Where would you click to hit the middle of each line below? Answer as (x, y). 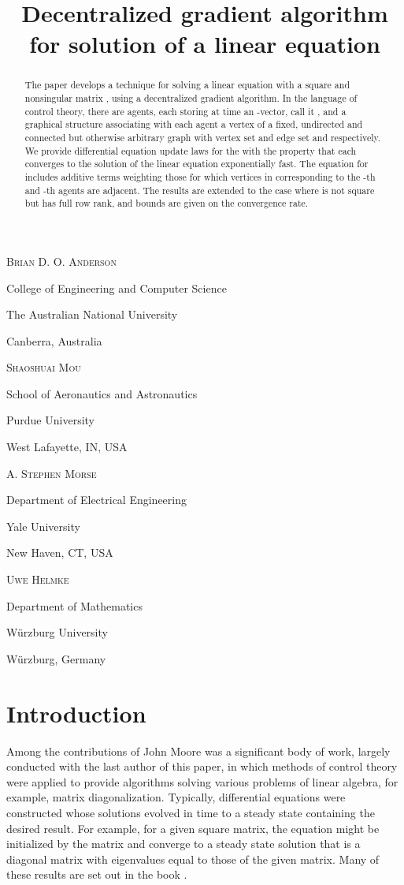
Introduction (76, 713)
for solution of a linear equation (205, 44)
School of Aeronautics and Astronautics (102, 393)
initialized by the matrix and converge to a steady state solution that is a (183, 844)
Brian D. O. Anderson (61, 261)
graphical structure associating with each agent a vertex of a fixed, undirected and (194, 124)
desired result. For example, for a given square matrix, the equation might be (193, 828)
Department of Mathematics (74, 605)
